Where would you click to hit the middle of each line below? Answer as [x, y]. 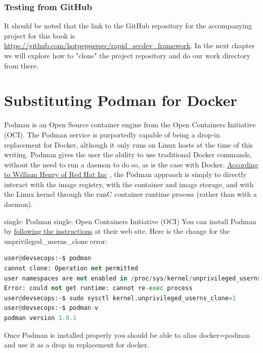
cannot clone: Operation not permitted [71, 269]
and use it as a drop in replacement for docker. [77, 345]
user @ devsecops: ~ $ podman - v [51, 308]
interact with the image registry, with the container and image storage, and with [129, 184]
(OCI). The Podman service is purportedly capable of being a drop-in [112, 134]
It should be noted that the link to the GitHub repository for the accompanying [128, 26]
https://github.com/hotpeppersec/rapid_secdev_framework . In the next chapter [129, 45]
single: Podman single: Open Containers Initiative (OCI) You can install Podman [130, 221]
